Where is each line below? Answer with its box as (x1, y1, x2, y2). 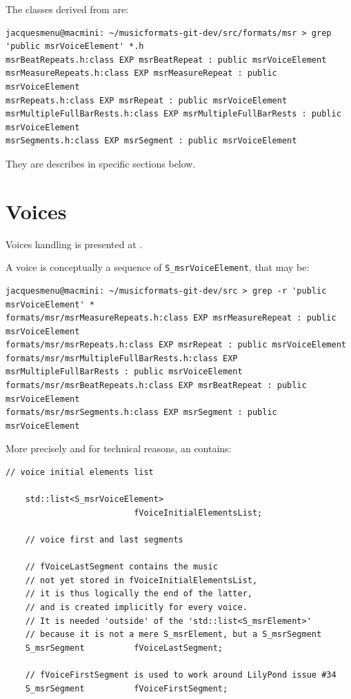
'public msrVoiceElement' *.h (6, 41, 144, 52)
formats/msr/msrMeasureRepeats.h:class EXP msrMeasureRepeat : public (6, 313, 337, 323)
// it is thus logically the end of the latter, (25, 589, 252, 599)
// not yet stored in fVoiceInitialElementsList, (25, 575, 258, 585)
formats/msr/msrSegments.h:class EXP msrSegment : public (6, 407, 277, 418)
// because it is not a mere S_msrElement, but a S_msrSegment (25, 629, 322, 640)
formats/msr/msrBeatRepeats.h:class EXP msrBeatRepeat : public (6, 381, 307, 391)
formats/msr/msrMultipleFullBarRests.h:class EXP (6, 353, 238, 363)
